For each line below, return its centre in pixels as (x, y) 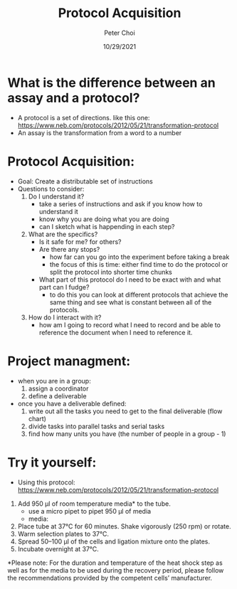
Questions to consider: (51, 189)
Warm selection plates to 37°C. (63, 534)
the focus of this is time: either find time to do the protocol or (139, 264)
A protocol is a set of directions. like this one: (84, 117)
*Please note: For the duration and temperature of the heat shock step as (115, 563)
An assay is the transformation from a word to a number (100, 132)
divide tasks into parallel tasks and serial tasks (96, 426)
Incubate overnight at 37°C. (58, 548)
